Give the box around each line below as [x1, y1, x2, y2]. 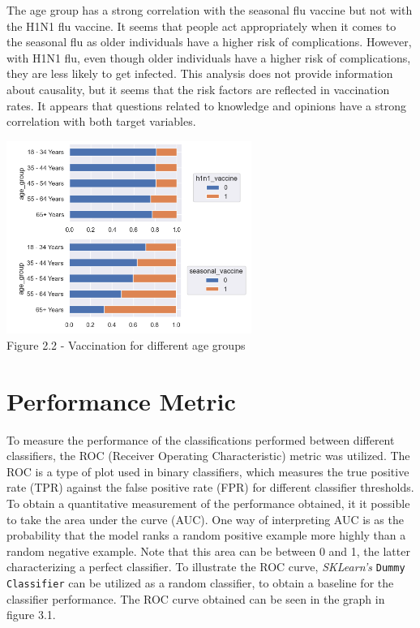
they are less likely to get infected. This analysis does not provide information [6, 65, 393, 82]
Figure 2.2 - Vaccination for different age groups [6, 336, 246, 353]
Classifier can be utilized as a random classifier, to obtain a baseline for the [6, 574, 394, 591]
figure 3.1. [6, 606, 56, 623]
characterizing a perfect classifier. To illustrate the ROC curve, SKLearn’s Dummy [6, 558, 405, 575]
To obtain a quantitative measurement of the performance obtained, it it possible [6, 495, 410, 511]
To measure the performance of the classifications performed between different [6, 431, 395, 448]
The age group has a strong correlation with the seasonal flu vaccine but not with [6, 2, 413, 18]
